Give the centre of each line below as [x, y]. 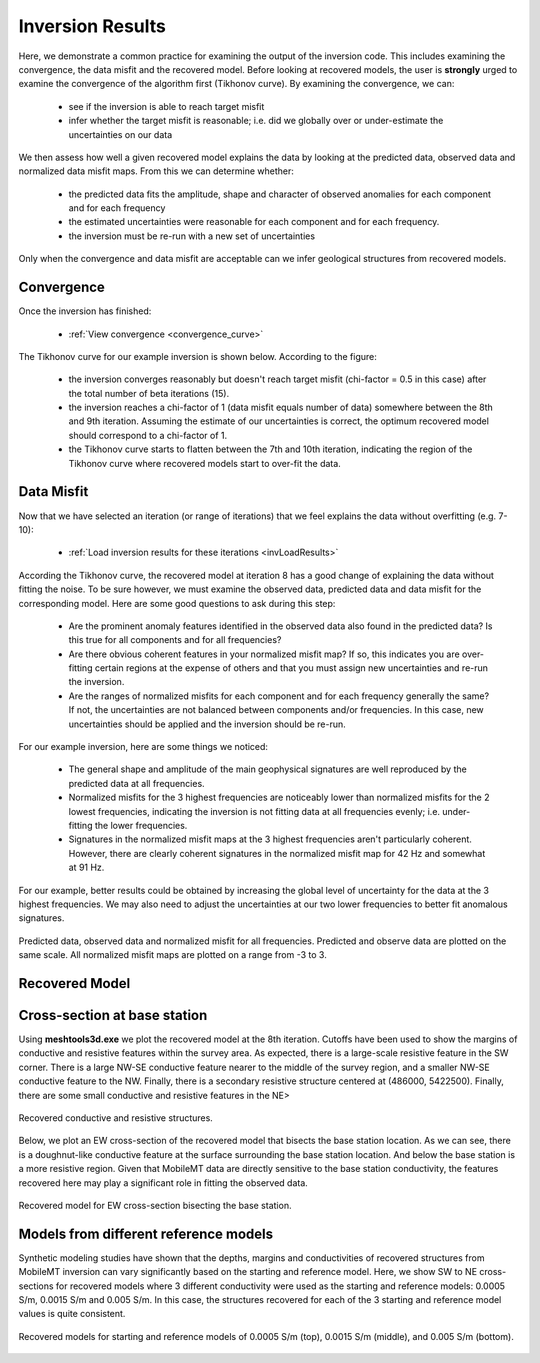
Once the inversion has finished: [85, 311]
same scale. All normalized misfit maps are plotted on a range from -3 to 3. [172, 955]
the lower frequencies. [141, 825]
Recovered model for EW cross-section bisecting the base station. [155, 1205]
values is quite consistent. [72, 1314]
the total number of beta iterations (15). [149, 393]
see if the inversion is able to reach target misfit [166, 106]
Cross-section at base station [113, 1015]
